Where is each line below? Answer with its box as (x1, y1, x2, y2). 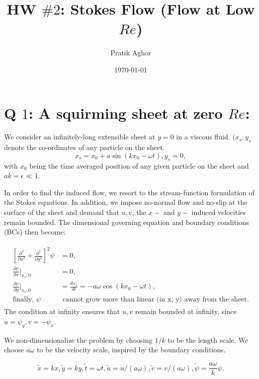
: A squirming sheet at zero (28, 102, 223, 123)
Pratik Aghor (110, 47, 151, 58)
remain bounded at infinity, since (135, 306, 237, 317)
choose (4, 344, 24, 355)
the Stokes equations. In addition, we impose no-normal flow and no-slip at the (4, 197, 247, 207)
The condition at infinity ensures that (4, 306, 120, 317)
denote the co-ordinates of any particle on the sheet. (4, 142, 165, 153)
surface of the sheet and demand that (4, 207, 119, 217)
